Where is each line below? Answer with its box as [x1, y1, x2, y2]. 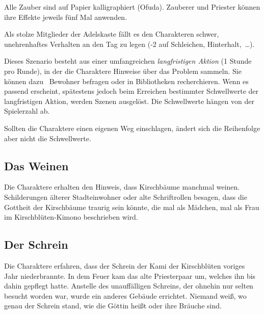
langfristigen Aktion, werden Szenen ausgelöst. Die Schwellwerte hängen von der [4, 95, 254, 106]
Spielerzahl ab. [4, 106, 50, 116]
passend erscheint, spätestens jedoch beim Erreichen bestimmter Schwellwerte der [4, 86, 259, 96]
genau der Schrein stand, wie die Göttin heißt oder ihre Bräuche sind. [4, 300, 222, 311]
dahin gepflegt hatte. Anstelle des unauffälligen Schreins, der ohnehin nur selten [4, 280, 253, 291]
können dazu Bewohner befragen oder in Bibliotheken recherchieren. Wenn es [4, 75, 249, 86]
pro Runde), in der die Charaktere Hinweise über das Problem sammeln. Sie [4, 65, 242, 76]
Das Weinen [4, 158, 69, 173]
